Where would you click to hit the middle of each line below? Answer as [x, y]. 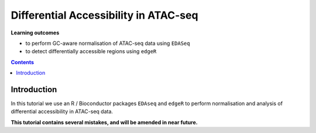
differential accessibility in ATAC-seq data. [62, 111]
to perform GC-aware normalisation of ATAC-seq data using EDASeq [108, 43]
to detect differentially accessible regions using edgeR [91, 51]
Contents [23, 62]
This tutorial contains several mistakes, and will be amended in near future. [104, 122]
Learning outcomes [35, 33]
